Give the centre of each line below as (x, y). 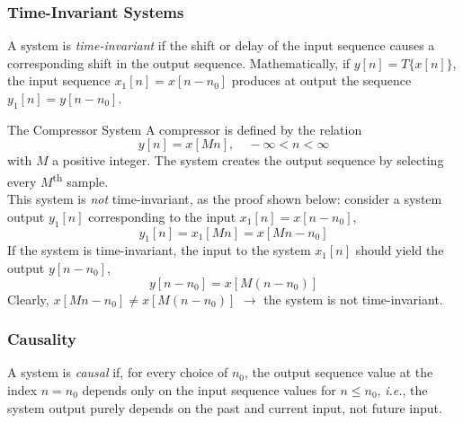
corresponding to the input (162, 216)
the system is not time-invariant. (353, 299)
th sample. (80, 180)
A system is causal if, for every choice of (118, 372)
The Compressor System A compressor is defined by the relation (185, 129)
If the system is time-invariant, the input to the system (159, 250)
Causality (42, 339)
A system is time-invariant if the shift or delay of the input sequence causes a (221, 45)
